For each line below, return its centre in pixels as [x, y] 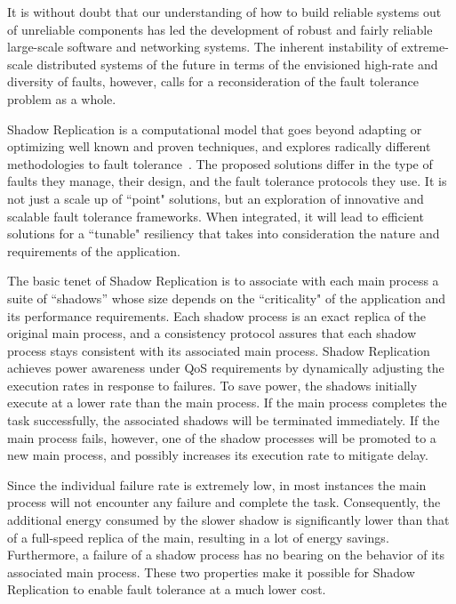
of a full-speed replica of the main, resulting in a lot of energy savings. [198, 537]
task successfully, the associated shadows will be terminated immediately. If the [224, 420]
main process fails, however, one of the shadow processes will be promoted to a [222, 437]
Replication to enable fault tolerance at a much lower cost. [167, 589]
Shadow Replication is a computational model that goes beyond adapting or [215, 129]
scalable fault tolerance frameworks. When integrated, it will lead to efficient [216, 216]
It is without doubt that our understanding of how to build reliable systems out [224, 12]
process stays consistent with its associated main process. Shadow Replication [219, 350]
